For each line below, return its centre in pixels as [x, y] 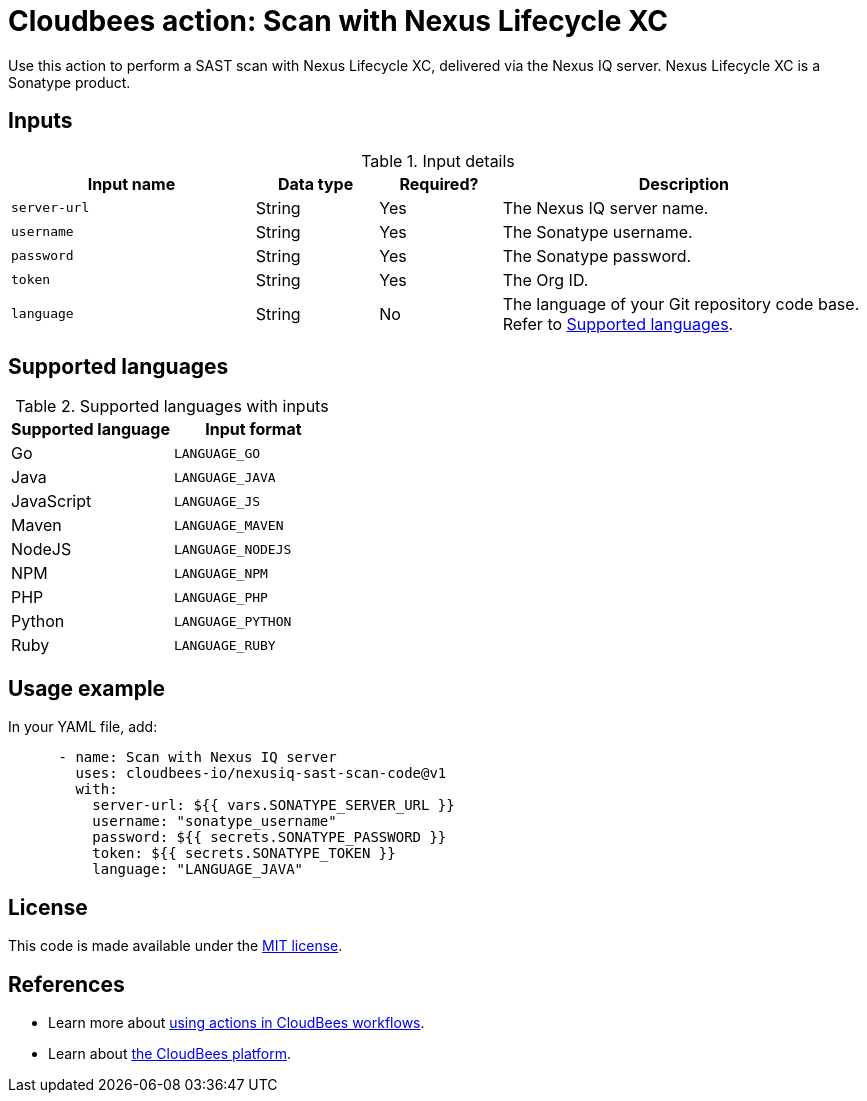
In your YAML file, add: [83, 727]
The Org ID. [545, 279]
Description [684, 183]
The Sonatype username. [597, 231]
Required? [439, 183]
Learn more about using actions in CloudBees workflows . [236, 1022]
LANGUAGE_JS [217, 501]
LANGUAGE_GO [217, 453]
